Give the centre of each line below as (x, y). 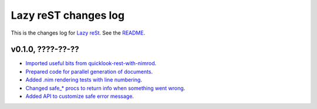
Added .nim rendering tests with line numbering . (84, 80)
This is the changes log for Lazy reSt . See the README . (78, 33)
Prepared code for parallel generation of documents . (89, 71)
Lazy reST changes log (68, 15)
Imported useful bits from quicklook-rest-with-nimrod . (91, 63)
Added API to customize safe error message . (80, 96)
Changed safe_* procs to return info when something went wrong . (105, 88)
